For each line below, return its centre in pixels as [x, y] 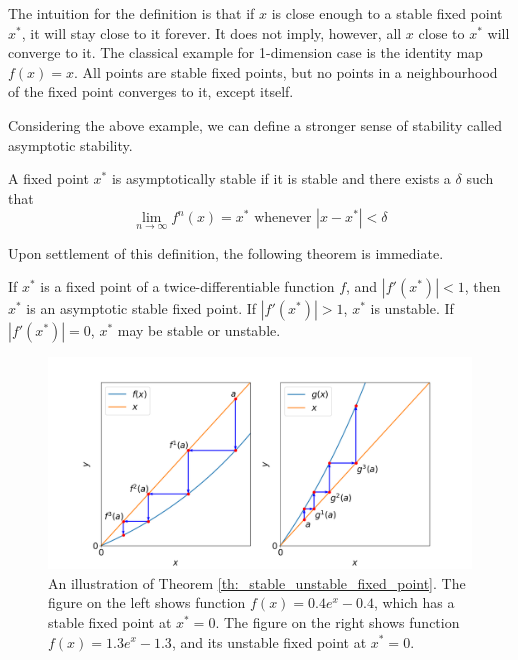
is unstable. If [412, 308]
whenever [283, 218]
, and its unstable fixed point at [269, 641]
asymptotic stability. [70, 144]
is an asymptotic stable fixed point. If [141, 308]
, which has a [414, 602]
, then [482, 286]
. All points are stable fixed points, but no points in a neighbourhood [286, 71]
